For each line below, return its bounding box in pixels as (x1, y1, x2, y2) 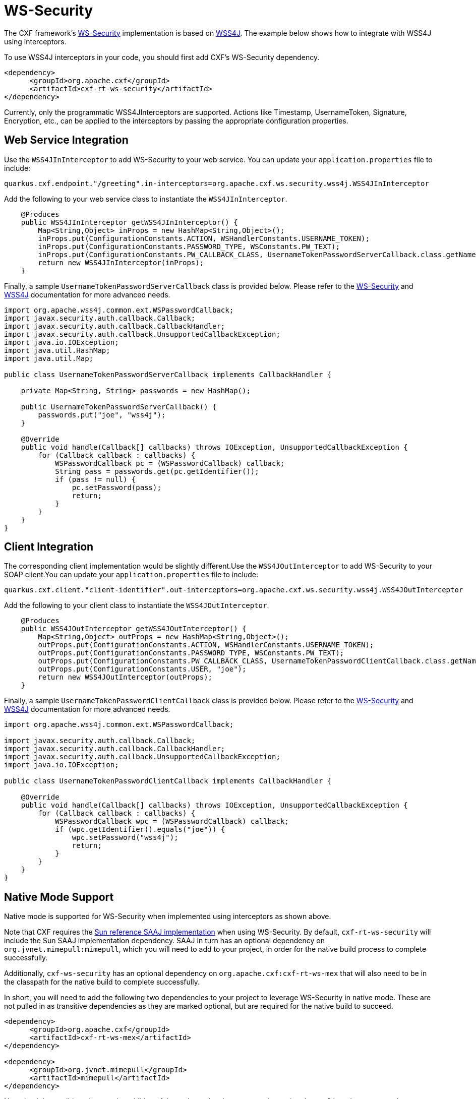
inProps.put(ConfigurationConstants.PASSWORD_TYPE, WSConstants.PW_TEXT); (38, 242, 340, 251)
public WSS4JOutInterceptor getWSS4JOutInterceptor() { (21, 625, 247, 633)
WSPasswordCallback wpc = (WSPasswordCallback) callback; (55, 817, 289, 826)
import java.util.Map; (4, 354, 94, 362)
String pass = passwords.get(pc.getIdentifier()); (55, 467, 259, 475)
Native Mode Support (4, 890, 114, 903)
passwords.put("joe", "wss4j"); (38, 410, 166, 419)
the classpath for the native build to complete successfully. (4, 978, 200, 987)
